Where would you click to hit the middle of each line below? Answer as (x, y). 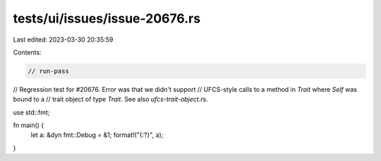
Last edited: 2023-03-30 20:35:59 (63, 40)
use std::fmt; (31, 112)
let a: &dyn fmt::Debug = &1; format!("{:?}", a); (97, 135)
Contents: (27, 52)
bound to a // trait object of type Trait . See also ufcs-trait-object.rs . (110, 100)
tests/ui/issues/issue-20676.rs (107, 18)
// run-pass (49, 71)
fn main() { (29, 125)
